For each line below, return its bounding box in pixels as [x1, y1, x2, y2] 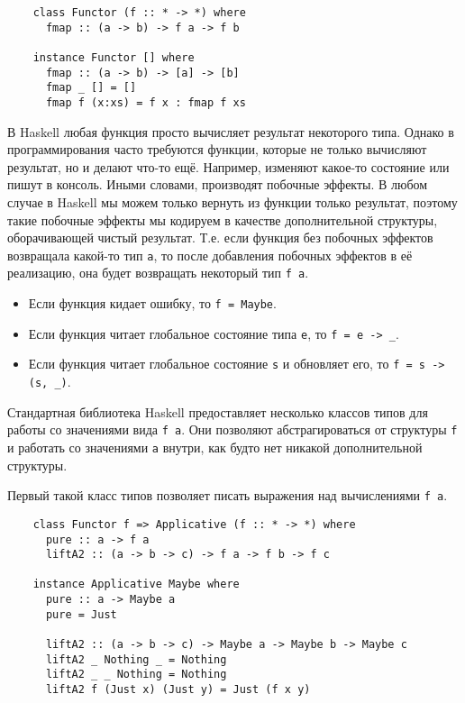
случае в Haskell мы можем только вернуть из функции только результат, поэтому [7, 192, 458, 211]
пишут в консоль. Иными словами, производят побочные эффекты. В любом [7, 175, 428, 194]
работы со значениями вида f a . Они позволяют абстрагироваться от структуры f [7, 420, 458, 439]
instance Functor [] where [32, 50, 195, 64]
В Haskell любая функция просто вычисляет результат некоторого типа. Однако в [7, 122, 454, 141]
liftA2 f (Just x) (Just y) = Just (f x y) [45, 683, 311, 697]
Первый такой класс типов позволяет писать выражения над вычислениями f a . [7, 486, 448, 505]
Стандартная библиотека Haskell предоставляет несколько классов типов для [7, 402, 428, 421]
